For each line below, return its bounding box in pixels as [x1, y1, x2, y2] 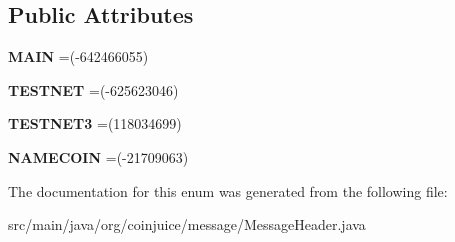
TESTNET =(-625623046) [8, 79, 179, 100]
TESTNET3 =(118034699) [8, 113, 182, 134]
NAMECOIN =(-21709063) [8, 146, 189, 167]
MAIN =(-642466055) [8, 46, 149, 67]
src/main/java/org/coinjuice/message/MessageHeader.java [8, 214, 366, 235]
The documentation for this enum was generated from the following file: [8, 180, 448, 201]
